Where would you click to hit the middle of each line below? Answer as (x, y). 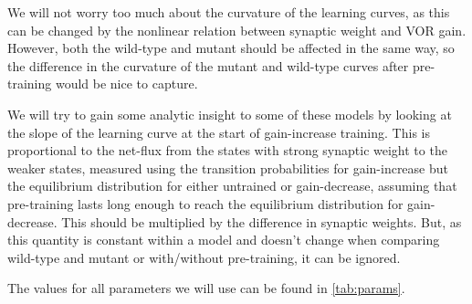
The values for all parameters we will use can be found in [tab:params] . (206, 288)
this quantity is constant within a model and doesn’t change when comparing (224, 240)
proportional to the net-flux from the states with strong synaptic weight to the (227, 150)
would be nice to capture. (126, 84)
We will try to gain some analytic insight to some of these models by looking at (230, 114)
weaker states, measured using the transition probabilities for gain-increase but (228, 168)
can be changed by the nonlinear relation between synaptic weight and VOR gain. (237, 30)
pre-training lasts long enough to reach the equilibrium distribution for (205, 203)
